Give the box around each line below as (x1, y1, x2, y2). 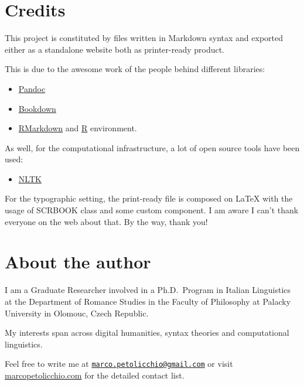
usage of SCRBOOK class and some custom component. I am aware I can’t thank (5, 204, 299, 216)
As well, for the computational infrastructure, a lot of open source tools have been (5, 141, 300, 154)
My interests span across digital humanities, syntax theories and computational (5, 326, 289, 339)
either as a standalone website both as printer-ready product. (5, 43, 225, 55)
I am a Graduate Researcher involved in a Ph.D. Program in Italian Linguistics (5, 284, 291, 296)
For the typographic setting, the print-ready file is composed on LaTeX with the (5, 192, 293, 205)
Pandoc (18, 82, 46, 94)
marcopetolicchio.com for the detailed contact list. (5, 369, 185, 381)
